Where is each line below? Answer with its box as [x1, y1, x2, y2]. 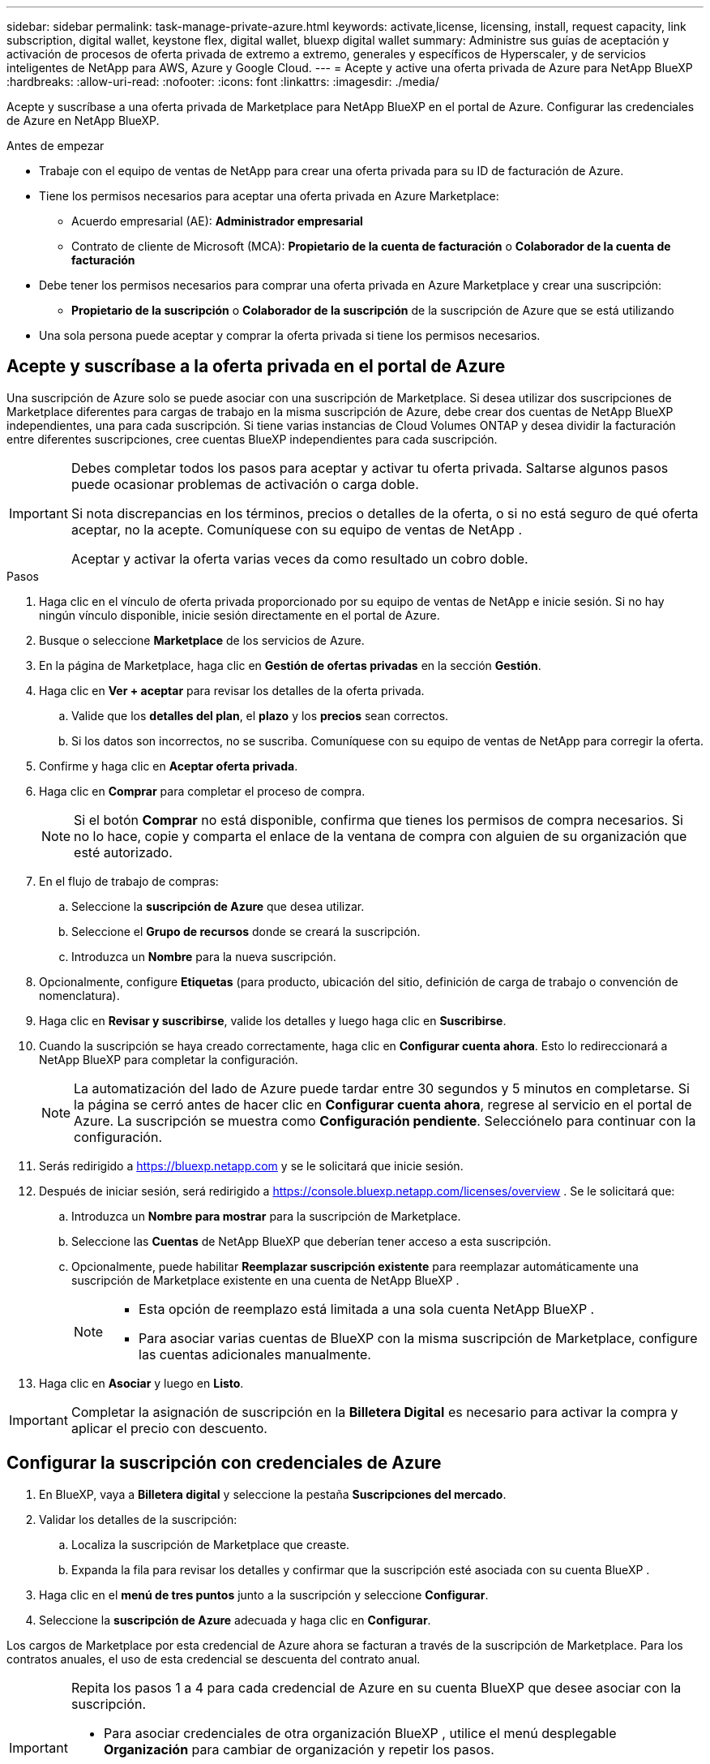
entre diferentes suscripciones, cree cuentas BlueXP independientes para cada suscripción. [6, 431, 498, 446]
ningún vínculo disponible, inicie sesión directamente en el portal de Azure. [39, 607, 440, 622]
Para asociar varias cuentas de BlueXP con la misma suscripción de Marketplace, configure [139, 1329, 698, 1346]
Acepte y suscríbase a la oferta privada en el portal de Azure [6, 356, 506, 377]
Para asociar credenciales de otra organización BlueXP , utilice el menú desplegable [103, 1724, 617, 1741]
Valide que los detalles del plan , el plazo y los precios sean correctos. [71, 708, 449, 723]
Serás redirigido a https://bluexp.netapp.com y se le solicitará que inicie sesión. [39, 1158, 464, 1173]
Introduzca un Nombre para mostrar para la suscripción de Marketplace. [71, 1208, 461, 1223]
